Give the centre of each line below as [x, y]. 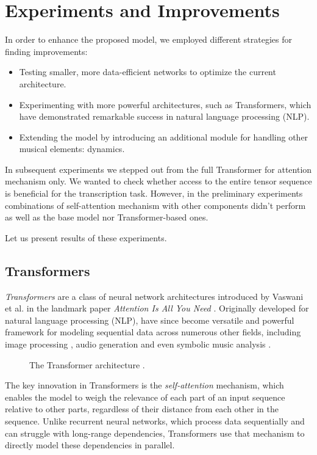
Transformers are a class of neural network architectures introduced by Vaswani [154, 296]
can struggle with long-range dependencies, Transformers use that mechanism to [155, 433]
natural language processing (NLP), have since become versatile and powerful [150, 320]
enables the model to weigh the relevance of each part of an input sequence [145, 397]
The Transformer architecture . [87, 364]
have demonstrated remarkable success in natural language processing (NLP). [164, 116]
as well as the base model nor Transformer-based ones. [107, 217]
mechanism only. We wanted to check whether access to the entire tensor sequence [158, 181]
